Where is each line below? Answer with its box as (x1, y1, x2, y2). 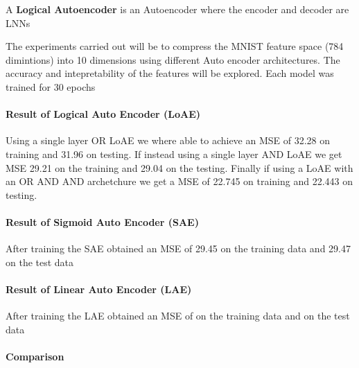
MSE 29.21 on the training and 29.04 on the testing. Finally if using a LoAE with (6, 160, 353, 175)
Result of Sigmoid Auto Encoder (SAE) (6, 214, 199, 229)
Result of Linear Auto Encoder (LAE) (6, 281, 192, 296)
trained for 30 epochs (6, 79, 96, 94)
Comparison (6, 349, 64, 363)
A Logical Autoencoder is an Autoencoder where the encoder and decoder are (6, 2, 349, 16)
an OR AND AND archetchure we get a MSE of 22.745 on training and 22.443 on (6, 174, 353, 189)
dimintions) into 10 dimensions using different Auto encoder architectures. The (6, 52, 340, 67)
